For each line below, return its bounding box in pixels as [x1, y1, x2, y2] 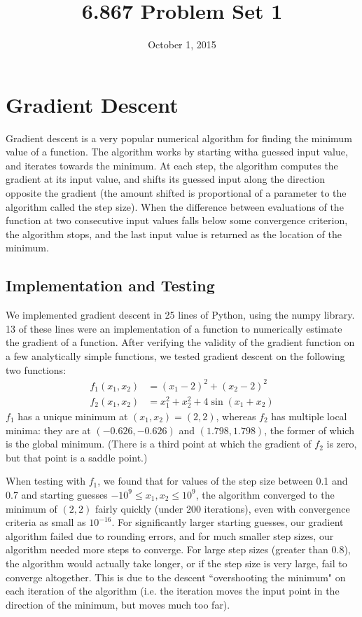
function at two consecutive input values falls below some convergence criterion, [6, 213, 348, 228]
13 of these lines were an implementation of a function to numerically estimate [6, 321, 342, 335]
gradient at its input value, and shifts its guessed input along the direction [6, 172, 325, 186]
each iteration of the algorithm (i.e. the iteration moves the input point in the [6, 583, 340, 598]
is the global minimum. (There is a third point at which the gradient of [6, 436, 312, 451]
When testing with [6, 473, 86, 488]
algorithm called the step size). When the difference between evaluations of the [6, 199, 344, 214]
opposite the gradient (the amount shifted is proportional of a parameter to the [6, 186, 347, 200]
